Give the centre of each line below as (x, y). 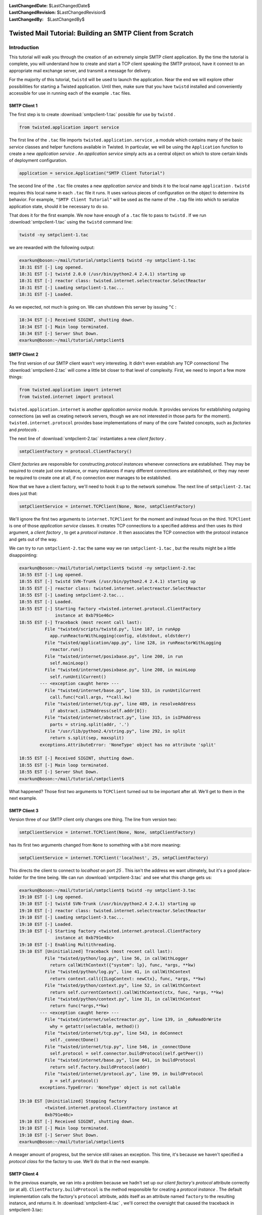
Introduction (24, 47)
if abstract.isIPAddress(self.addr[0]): (98, 711)
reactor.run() (66, 650)
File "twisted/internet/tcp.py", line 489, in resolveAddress (120, 704)
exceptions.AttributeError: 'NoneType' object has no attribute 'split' (128, 745)
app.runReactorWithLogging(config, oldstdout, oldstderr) (120, 636)
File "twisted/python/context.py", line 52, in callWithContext (123, 986)
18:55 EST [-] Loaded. (46, 602)
